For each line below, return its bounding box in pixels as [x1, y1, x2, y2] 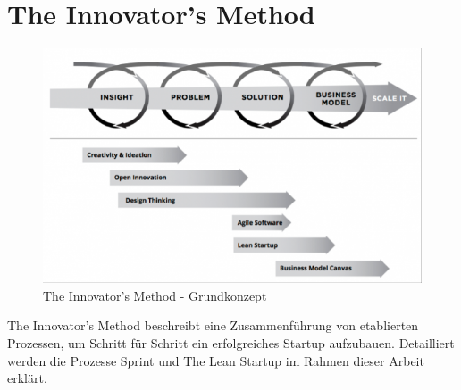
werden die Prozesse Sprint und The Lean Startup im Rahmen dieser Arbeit [7, 351, 424, 369]
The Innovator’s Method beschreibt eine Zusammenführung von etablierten [7, 316, 419, 335]
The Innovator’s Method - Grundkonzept [43, 286, 267, 304]
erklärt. [7, 369, 47, 387]
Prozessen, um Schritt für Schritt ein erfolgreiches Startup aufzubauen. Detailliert [7, 334, 455, 353]
